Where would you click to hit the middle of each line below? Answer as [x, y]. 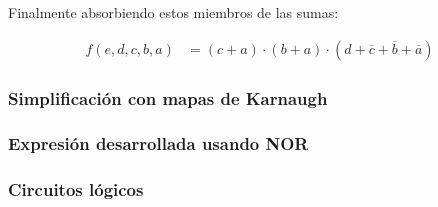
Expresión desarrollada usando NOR [158, 143]
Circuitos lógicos [76, 189]
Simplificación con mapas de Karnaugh [168, 97]
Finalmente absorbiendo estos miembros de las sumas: [173, 12]
